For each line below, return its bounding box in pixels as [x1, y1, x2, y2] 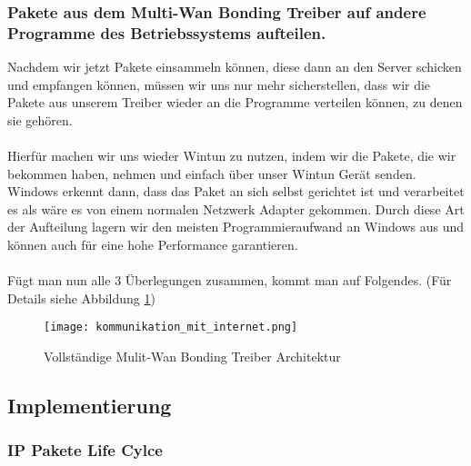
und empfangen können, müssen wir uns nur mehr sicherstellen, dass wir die [7, 74, 431, 94]
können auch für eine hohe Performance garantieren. [7, 235, 298, 254]
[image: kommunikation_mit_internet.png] [44, 321, 298, 334]
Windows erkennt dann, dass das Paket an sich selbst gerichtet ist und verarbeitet [7, 182, 465, 201]
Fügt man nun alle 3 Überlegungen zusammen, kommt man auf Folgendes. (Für [7, 271, 452, 290]
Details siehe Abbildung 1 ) [7, 288, 155, 307]
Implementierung [7, 392, 172, 420]
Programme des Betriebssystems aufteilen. [7, 21, 326, 44]
